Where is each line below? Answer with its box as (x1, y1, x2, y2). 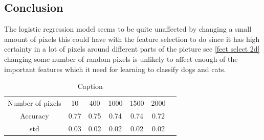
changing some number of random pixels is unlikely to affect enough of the (4, 53, 238, 64)
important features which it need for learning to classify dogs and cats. (4, 63, 226, 74)
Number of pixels (8, 98, 61, 108)
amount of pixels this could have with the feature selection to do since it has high (4, 33, 260, 44)
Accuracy (20, 110, 49, 121)
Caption (77, 81, 103, 91)
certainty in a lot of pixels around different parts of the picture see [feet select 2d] (4, 43, 260, 54)
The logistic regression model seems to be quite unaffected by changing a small (4, 24, 252, 34)
